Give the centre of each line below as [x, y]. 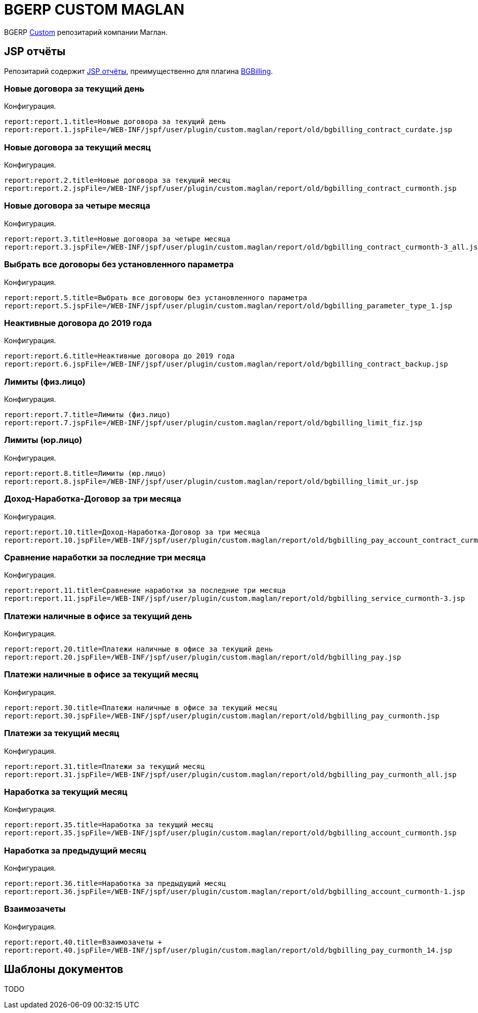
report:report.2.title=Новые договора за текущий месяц [117, 180]
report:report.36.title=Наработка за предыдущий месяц [115, 884]
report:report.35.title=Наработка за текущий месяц [109, 825]
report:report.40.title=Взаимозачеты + [83, 942]
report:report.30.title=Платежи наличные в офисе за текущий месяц [141, 707]
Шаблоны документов [64, 969]
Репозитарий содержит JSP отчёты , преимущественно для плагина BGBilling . [138, 71]
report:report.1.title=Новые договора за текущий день [115, 122]
